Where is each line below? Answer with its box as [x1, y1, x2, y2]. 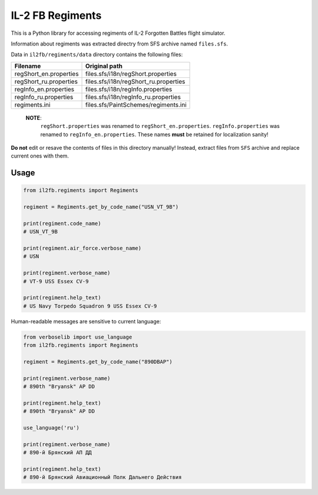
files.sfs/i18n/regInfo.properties [85, 85, 173, 93]
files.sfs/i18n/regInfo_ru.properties [85, 93, 181, 101]
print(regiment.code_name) [23, 220, 101, 227]
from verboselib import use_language [23, 333, 132, 340]
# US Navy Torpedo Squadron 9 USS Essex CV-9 [23, 303, 157, 309]
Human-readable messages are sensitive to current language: [11, 317, 161, 324]
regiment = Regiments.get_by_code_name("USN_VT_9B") [23, 204, 179, 211]
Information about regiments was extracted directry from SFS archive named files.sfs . [11, 40, 228, 47]
